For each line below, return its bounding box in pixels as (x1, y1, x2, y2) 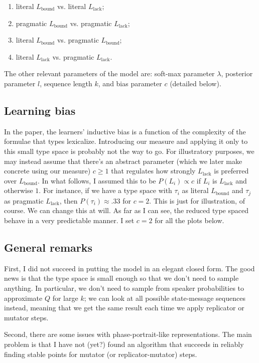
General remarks (4, 239, 93, 255)
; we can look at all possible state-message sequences (84, 292, 245, 303)
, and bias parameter (98, 78, 162, 88)
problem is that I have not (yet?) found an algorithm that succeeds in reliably (4, 338, 244, 349)
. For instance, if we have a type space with (39, 185, 172, 196)
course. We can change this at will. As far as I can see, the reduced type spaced (4, 205, 249, 216)
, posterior (221, 68, 253, 79)
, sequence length (40, 78, 92, 88)
